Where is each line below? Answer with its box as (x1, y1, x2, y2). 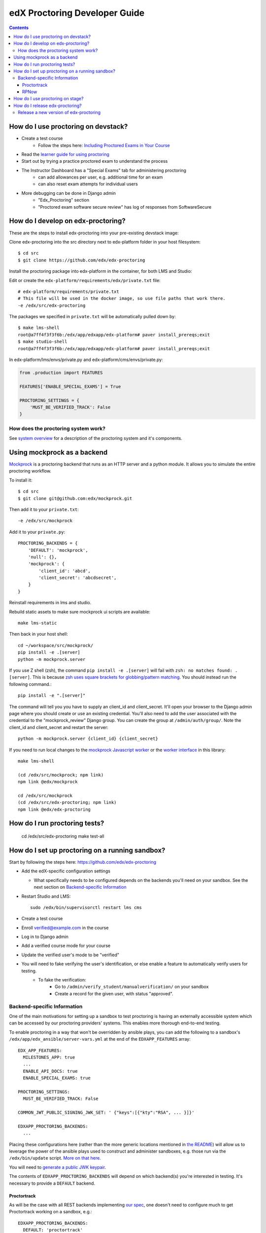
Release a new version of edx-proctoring (18, 109, 101, 115)
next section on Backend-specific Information (33, 884, 127, 890)
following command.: (9, 681, 52, 687)
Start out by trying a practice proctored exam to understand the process (21, 158, 168, 164)
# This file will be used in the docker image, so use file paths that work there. (18, 296, 226, 301)
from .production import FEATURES (19, 370, 103, 376)
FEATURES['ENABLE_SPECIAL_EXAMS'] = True (19, 384, 121, 389)
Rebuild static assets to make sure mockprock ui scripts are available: (9, 609, 150, 615)
